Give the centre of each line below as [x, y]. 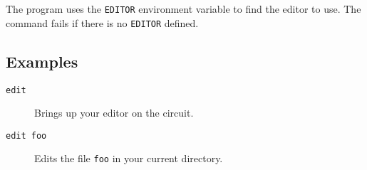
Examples [42, 61]
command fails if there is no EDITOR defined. [102, 22]
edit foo [26, 136]
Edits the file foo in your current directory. [129, 158]
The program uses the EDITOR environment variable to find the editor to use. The [183, 9]
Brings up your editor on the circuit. [114, 113]
